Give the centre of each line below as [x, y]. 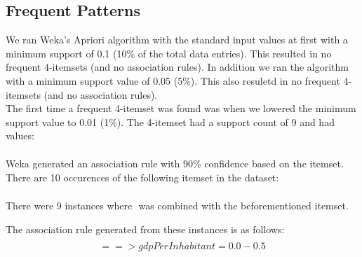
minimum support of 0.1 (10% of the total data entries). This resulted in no [169, 53]
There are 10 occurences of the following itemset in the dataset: [142, 178]
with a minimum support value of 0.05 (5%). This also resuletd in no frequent [173, 80]
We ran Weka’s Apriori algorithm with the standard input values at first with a [177, 40]
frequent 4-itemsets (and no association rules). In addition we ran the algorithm [177, 67]
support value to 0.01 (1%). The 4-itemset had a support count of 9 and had [170, 121]
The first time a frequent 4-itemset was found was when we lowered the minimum [181, 108]
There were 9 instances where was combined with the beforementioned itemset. [177, 206]
